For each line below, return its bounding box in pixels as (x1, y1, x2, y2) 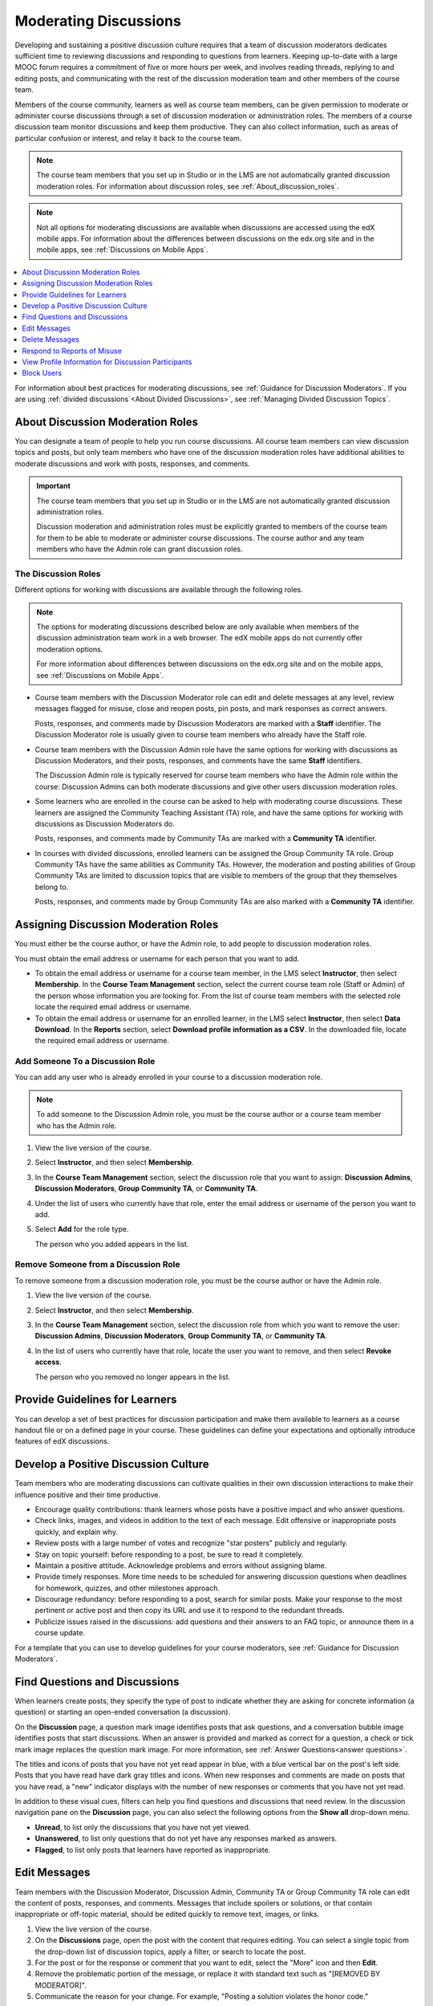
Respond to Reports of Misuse (22, 346, 122, 355)
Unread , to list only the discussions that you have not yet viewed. (34, 1822, 251, 1832)
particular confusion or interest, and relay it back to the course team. (14, 133, 242, 143)
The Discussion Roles (14, 568, 101, 579)
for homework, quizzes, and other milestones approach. (34, 1583, 221, 1593)
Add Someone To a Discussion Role (14, 1056, 156, 1067)
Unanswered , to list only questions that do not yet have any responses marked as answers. (34, 1833, 338, 1843)
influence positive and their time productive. (14, 1489, 160, 1500)
